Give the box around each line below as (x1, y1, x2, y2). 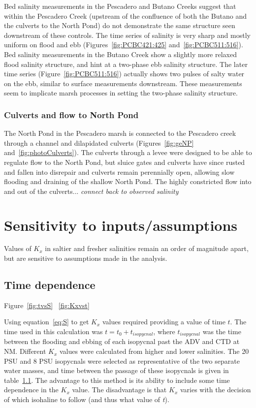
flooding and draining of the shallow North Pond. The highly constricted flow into (4, 176, 252, 187)
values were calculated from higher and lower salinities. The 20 (60, 346, 249, 356)
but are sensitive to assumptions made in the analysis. (4, 253, 167, 263)
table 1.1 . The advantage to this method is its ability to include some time (4, 375, 230, 385)
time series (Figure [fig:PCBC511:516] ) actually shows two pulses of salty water (4, 68, 245, 79)
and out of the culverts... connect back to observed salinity (4, 186, 179, 196)
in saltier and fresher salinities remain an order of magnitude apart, (45, 243, 249, 253)
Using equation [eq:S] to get (4, 316, 89, 327)
